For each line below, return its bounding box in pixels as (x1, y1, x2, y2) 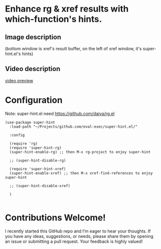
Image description (5, 33, 62, 41)
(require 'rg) (9, 141, 38, 146)
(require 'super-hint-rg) (9, 145, 62, 150)
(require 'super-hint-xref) (9, 166, 66, 171)
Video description (5, 65, 61, 73)
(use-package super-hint (5, 120, 55, 125)
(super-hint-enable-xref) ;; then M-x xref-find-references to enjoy (9, 171, 153, 176)
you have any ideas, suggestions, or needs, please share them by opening (5, 233, 154, 239)
